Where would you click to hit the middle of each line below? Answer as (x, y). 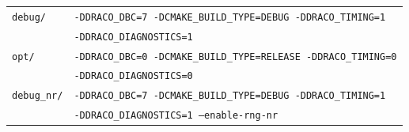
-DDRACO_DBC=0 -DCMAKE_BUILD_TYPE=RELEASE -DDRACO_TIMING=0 (235, 57)
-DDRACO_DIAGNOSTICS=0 (133, 76)
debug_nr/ (38, 96)
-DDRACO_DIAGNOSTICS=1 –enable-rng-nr (176, 116)
